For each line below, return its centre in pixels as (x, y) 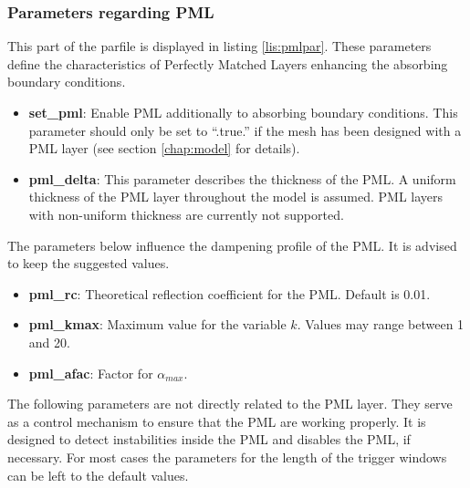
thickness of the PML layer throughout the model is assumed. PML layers (236, 197)
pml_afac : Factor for (91, 373)
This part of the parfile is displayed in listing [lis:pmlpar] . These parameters (219, 46)
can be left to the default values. (98, 475)
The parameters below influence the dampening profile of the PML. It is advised (232, 245)
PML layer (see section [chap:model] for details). (164, 148)
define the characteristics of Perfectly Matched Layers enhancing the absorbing (228, 63)
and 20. (49, 342)
